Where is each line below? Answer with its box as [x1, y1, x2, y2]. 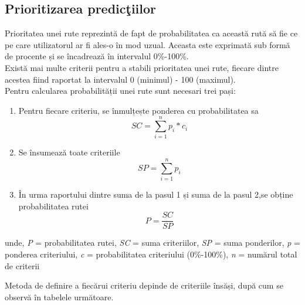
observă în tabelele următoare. [5, 290, 114, 303]
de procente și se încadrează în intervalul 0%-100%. [5, 50, 189, 62]
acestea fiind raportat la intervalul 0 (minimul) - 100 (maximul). [5, 73, 236, 85]
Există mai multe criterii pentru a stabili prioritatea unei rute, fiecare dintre [5, 61, 279, 73]
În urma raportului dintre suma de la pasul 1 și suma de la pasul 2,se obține [18, 188, 293, 201]
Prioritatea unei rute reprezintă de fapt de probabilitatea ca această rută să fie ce [5, 27, 298, 39]
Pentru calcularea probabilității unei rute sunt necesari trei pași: [5, 84, 236, 97]
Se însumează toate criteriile [18, 146, 120, 158]
